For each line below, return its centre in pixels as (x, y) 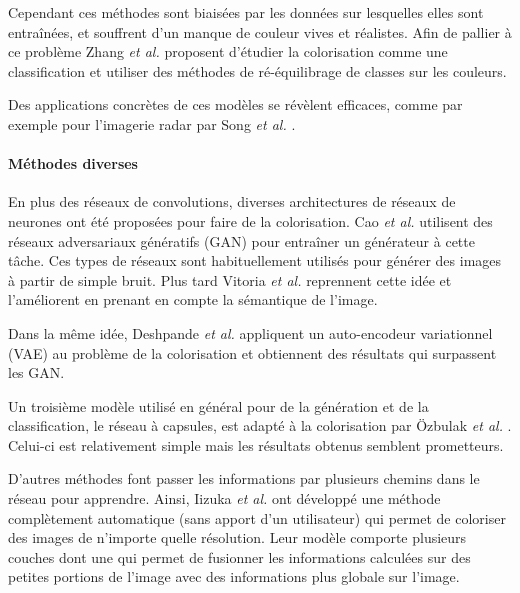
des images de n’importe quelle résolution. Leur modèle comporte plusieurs (237, 537)
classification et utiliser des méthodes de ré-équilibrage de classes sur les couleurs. (257, 70)
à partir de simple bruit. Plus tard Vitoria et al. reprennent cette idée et (230, 279)
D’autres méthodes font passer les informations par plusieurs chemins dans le (244, 478)
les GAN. (36, 372)
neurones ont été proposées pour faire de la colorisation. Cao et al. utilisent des (250, 220)
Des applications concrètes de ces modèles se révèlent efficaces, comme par (235, 104)
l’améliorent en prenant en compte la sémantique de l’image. (193, 299)
